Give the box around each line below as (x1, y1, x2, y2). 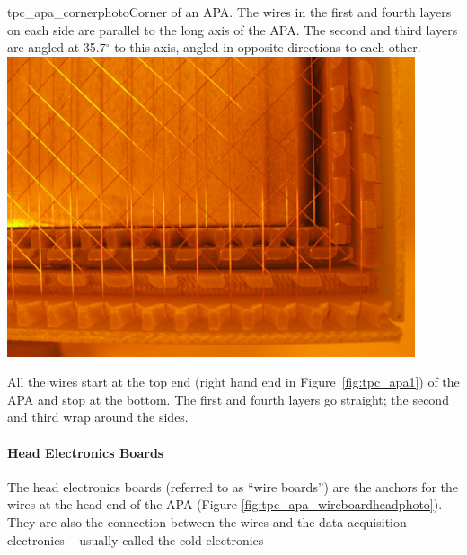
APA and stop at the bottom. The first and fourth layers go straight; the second (7, 389, 449, 408)
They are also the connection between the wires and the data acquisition (7, 513, 407, 532)
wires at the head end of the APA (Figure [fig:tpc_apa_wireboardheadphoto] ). (7, 495, 443, 514)
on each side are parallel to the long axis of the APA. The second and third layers (7, 20, 458, 39)
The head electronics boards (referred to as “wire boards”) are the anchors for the (7, 477, 459, 496)
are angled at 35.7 (7, 38, 106, 57)
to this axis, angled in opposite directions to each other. (114, 38, 421, 57)
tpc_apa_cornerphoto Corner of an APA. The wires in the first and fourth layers (7, 3, 452, 21)
